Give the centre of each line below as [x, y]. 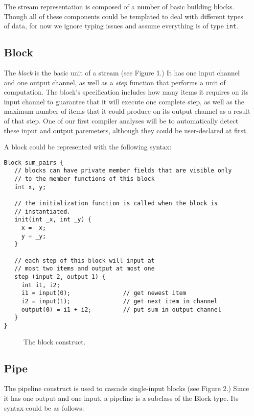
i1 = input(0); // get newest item [104, 293]
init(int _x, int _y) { [53, 220]
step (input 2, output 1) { [60, 277]
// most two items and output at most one [84, 269]
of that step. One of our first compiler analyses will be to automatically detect [121, 121]
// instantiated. [43, 211]
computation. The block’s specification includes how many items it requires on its [126, 92]
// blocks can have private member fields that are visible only [123, 171]
